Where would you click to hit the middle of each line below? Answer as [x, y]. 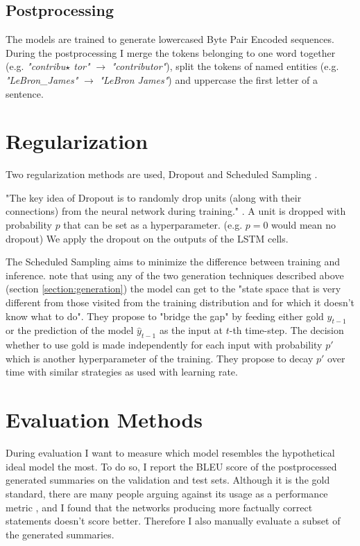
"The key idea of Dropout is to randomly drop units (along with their [154, 197]
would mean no [304, 225]
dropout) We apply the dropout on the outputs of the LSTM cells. [147, 238]
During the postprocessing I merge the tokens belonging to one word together [171, 52]
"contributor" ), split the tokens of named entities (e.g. [225, 66]
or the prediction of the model [70, 330]
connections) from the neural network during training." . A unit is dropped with [176, 211]
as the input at [191, 330]
